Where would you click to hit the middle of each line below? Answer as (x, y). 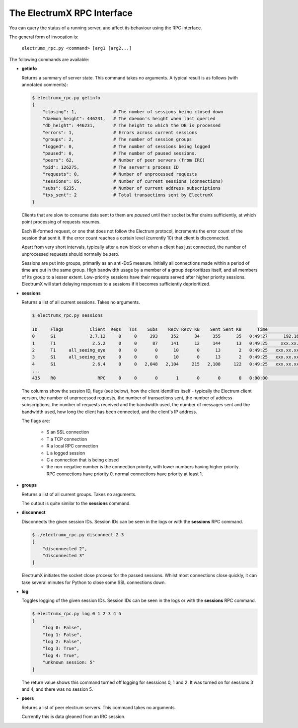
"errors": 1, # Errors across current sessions (120, 132)
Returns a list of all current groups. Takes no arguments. (79, 494)
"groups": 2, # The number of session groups (117, 140)
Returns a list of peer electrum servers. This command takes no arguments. (99, 707)
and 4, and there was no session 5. (57, 689)
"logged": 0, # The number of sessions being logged (126, 146)
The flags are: (36, 421)
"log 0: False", (62, 628)
